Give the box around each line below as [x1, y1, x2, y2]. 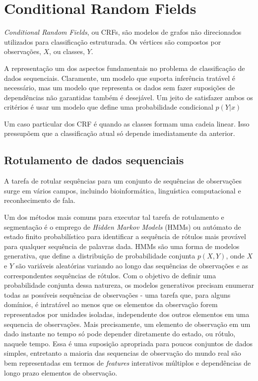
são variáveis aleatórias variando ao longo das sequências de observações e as [15, 260, 248, 271]
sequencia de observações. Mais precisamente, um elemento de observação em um [4, 318, 251, 329]
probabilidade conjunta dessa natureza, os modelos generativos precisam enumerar [4, 280, 254, 290]
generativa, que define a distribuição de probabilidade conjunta [4, 251, 195, 261]
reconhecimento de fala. [4, 195, 75, 205]
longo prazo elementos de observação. [4, 367, 118, 378]
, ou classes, [49, 46, 85, 57]
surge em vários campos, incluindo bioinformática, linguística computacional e [4, 185, 241, 195]
